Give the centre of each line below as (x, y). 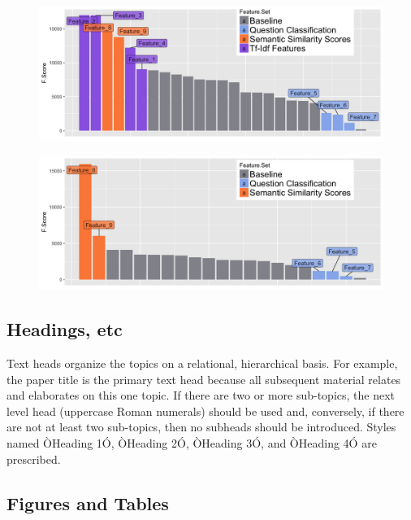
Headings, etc (65, 329)
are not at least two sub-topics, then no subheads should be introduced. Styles (201, 427)
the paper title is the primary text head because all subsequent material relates (204, 379)
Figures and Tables (88, 503)
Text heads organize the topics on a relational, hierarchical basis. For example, (202, 363)
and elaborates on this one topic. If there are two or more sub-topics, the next (201, 395)
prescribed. (34, 459)
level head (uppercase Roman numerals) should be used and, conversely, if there (205, 411)
